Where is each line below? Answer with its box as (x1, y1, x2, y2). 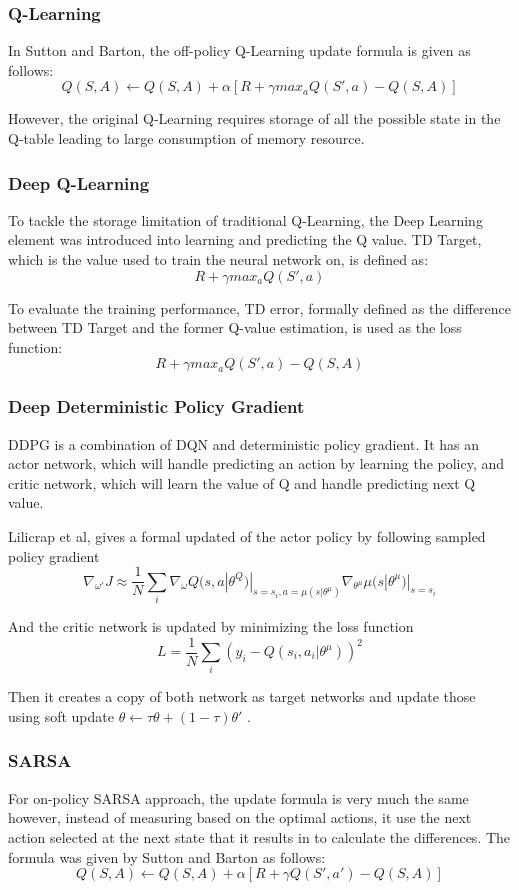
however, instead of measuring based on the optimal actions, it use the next (8, 807, 472, 828)
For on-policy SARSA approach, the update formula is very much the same (8, 787, 469, 808)
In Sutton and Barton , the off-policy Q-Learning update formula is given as (8, 40, 471, 61)
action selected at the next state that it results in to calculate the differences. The (8, 826, 511, 847)
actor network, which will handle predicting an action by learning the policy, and (8, 453, 505, 474)
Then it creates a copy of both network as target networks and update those (8, 686, 476, 707)
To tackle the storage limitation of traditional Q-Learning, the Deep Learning (8, 209, 483, 230)
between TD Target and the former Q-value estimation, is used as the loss (8, 317, 462, 338)
